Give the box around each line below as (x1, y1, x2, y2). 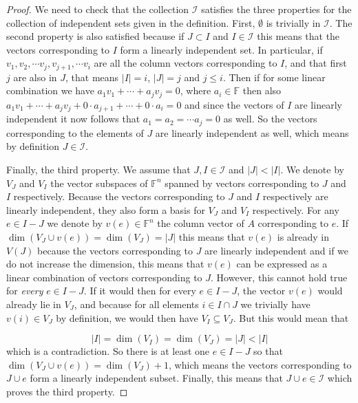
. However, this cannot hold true (211, 270, 348, 284)
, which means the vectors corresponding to (169, 357, 352, 371)
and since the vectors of (185, 97, 284, 111)
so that (253, 344, 283, 358)
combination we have (6, 83, 94, 98)
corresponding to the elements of (6, 125, 144, 140)
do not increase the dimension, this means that (6, 257, 204, 271)
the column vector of (157, 216, 244, 230)
